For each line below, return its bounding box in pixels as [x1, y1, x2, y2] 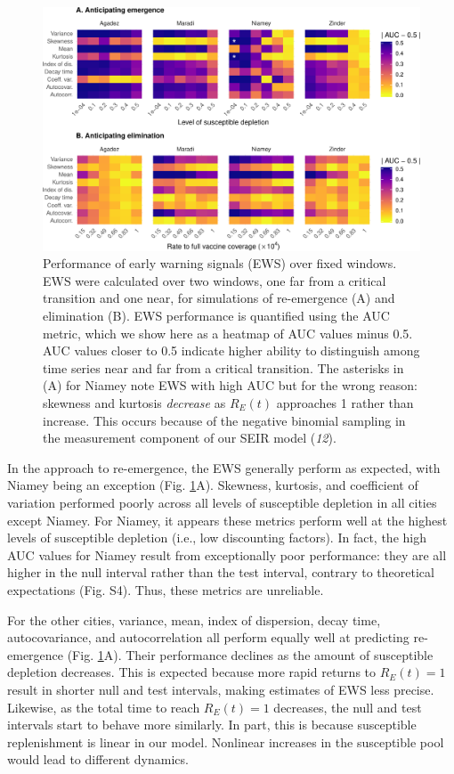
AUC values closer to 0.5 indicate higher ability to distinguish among [43, 341, 420, 360]
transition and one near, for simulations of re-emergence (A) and [43, 289, 395, 307]
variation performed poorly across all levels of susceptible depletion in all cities [7, 493, 437, 511]
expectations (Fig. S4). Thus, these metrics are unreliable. [7, 580, 324, 599]
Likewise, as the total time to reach [7, 697, 200, 716]
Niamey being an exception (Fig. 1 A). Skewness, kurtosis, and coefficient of [7, 476, 418, 494]
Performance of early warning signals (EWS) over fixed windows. [43, 254, 397, 273]
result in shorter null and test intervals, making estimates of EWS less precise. [7, 680, 434, 698]
